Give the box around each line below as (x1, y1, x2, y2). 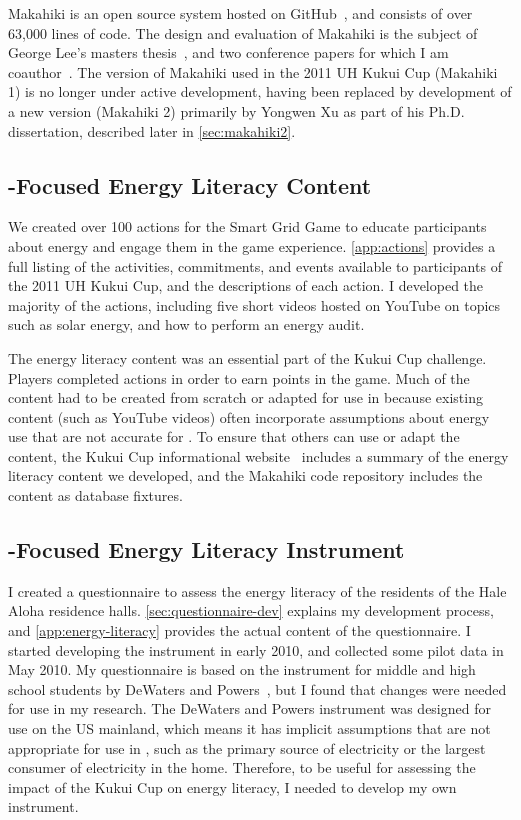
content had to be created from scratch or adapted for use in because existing (8, 387, 483, 408)
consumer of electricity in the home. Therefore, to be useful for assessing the (8, 757, 476, 778)
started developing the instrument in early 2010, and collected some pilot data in (8, 639, 504, 660)
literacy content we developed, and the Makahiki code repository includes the (8, 465, 483, 486)
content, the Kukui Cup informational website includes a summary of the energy (8, 445, 509, 466)
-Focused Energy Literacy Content (8, 169, 372, 200)
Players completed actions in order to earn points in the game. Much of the (8, 367, 470, 388)
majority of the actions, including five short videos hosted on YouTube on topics (8, 294, 501, 315)
